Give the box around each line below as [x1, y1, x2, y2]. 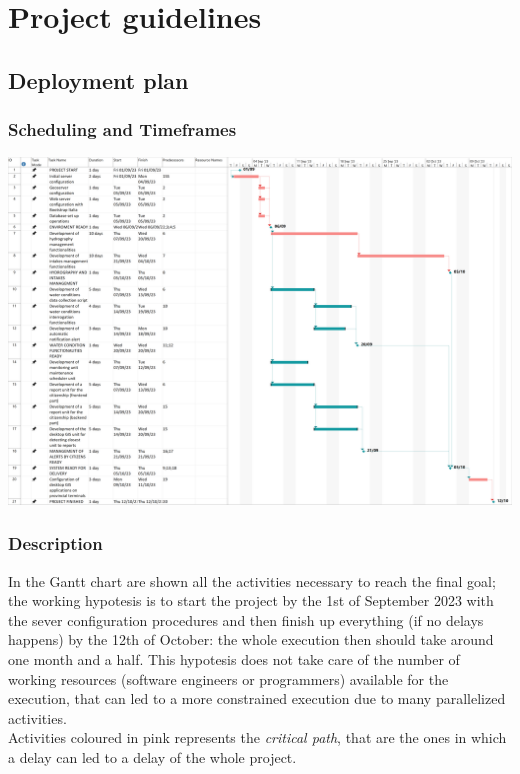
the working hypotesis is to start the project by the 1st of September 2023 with [8, 590, 494, 611]
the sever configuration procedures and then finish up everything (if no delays [8, 609, 484, 630]
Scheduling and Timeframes [8, 117, 237, 142]
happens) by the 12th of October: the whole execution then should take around [8, 629, 494, 650]
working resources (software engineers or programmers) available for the [8, 668, 449, 689]
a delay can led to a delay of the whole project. [8, 747, 297, 768]
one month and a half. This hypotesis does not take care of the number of [8, 649, 460, 670]
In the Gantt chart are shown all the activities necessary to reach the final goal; [8, 570, 496, 591]
